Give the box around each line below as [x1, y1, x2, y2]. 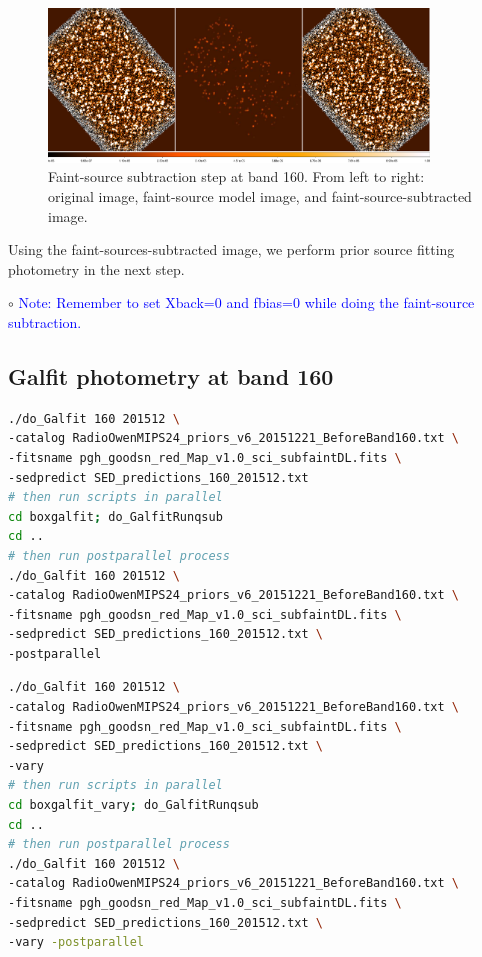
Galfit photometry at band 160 [8, 360, 334, 391]
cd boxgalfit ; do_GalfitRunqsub [8, 509, 223, 524]
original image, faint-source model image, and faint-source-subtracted [48, 185, 472, 206]
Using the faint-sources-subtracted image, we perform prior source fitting [8, 239, 455, 260]
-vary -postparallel [8, 935, 145, 950]
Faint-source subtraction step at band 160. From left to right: [48, 166, 425, 187]
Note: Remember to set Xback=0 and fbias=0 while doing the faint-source [18, 292, 475, 313]
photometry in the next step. [8, 258, 185, 279]
